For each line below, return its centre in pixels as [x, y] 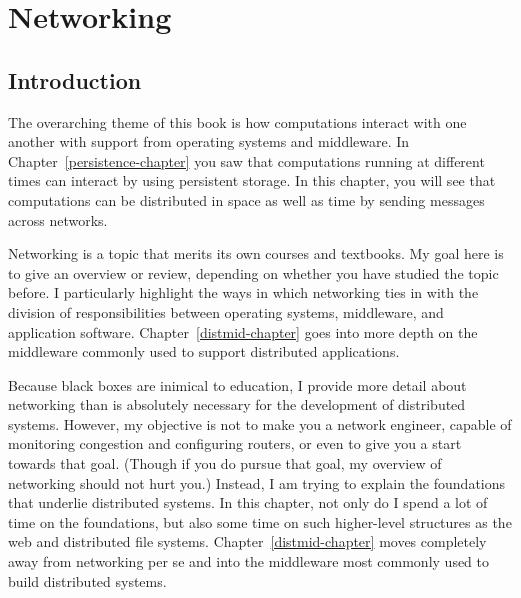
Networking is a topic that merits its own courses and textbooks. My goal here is [256, 253]
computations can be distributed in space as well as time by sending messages [246, 199]
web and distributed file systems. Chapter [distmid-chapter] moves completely [247, 541]
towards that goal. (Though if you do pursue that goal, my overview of [225, 463]
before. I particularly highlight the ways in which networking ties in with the [243, 292]
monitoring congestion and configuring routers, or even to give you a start [235, 443]
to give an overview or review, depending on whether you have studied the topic [253, 272]
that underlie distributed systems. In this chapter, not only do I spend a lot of [248, 502]
